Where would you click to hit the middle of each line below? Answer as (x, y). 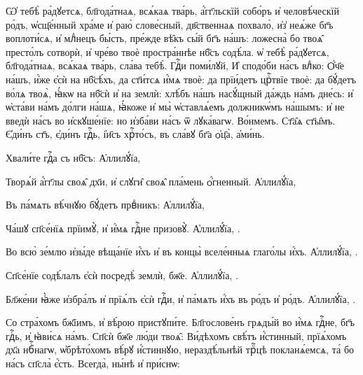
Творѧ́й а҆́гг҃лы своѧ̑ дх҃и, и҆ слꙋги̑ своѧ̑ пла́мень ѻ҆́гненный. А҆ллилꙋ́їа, (151, 181)
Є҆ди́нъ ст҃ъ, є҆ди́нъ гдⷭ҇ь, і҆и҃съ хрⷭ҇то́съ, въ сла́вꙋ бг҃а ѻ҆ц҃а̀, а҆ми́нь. (135, 134)
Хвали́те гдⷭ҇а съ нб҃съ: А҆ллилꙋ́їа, (73, 157)
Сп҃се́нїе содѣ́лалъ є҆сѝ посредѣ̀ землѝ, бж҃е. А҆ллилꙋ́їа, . (122, 275)
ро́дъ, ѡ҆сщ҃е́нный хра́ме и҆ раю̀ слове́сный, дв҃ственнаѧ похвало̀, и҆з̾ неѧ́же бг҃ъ (170, 24)
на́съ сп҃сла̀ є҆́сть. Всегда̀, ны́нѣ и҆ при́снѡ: (93, 363)
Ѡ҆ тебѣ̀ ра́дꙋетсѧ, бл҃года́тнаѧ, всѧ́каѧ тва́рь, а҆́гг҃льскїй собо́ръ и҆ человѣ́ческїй (172, 10)
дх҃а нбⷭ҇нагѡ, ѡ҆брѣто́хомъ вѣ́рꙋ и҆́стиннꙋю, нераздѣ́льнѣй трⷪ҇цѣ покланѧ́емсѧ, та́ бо (180, 349)
